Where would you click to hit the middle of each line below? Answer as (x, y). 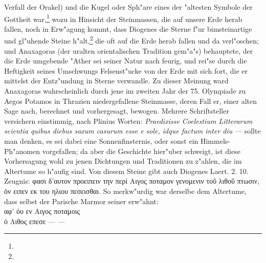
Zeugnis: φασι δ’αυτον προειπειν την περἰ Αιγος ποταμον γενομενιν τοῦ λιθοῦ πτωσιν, (132, 181)
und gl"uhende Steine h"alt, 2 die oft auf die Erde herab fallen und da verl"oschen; (132, 40)
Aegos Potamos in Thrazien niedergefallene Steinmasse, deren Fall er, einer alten (130, 101)
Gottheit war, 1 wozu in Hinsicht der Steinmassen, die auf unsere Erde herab (123, 18)
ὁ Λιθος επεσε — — (35, 221)
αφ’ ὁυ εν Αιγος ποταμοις (42, 211)
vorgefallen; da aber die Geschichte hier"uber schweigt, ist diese (141, 151)
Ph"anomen (22, 151)
